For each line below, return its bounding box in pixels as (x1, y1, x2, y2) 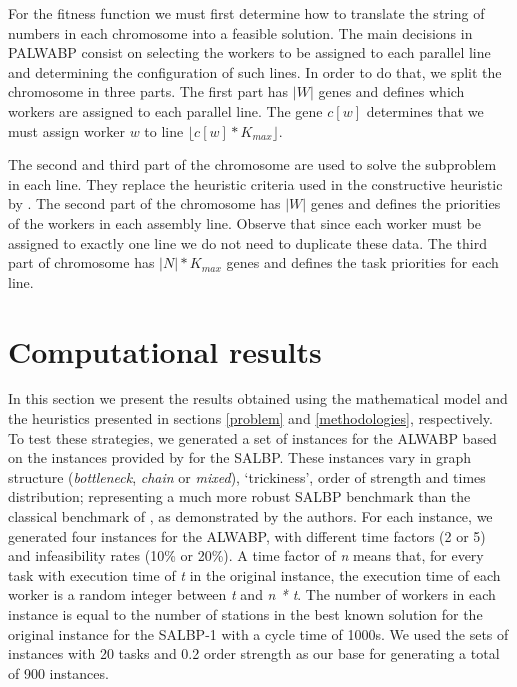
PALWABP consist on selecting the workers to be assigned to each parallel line (8, 42, 491, 63)
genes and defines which (318, 81, 465, 102)
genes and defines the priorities (310, 193, 501, 214)
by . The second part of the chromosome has (8, 193, 281, 214)
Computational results (8, 330, 322, 371)
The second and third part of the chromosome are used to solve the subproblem (8, 154, 497, 175)
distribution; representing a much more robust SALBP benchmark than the (8, 486, 471, 507)
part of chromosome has (8, 252, 155, 273)
